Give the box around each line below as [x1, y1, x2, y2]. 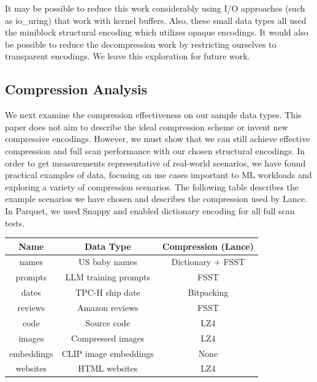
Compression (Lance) [162, 239, 254, 252]
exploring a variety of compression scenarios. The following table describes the [5, 180, 299, 193]
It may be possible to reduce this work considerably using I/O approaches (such [5, 2, 305, 14]
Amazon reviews [77, 301, 139, 313]
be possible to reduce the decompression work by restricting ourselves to [5, 37, 277, 50]
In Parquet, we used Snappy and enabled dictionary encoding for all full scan [5, 204, 295, 217]
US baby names [78, 255, 137, 268]
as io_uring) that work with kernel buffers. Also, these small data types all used [5, 13, 307, 26]
